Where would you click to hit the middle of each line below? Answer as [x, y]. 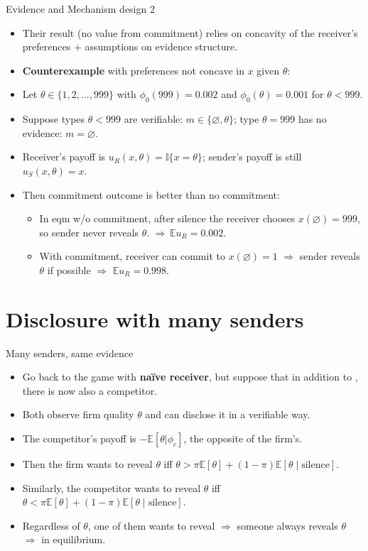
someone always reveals [287, 525]
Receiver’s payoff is [64, 157]
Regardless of [51, 525]
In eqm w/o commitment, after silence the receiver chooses [167, 218]
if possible [69, 269]
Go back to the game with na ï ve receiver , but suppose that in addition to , [190, 377]
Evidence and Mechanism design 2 [80, 9]
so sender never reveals [89, 232]
